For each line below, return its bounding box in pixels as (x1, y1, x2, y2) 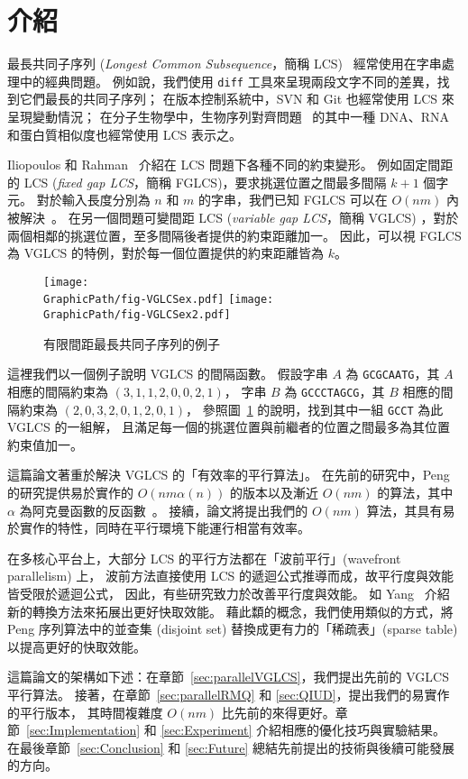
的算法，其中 (377, 483, 454, 502)
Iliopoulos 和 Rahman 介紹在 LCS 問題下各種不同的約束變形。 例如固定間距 (7, 155, 454, 174)
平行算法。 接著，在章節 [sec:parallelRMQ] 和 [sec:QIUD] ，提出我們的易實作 (7, 684, 450, 703)
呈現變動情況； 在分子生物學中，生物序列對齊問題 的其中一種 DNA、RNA (7, 106, 449, 125)
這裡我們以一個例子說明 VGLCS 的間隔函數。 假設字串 (7, 364, 328, 383)
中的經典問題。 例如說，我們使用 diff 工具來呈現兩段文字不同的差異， (19, 71, 437, 90)
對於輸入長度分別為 (36, 190, 151, 209)
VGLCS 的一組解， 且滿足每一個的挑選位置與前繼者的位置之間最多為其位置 (7, 417, 451, 436)
